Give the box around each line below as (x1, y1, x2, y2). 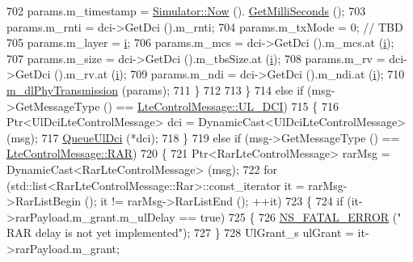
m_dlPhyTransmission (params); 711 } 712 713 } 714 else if (6, 81, 304, 98)
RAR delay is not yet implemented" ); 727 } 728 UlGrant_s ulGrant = (6, 224, 354, 241)
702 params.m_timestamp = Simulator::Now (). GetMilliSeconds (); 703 (6, 2, 366, 19)
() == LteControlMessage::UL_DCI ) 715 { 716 (103, 97, 339, 114)
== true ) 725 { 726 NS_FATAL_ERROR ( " (179, 208, 402, 225)
